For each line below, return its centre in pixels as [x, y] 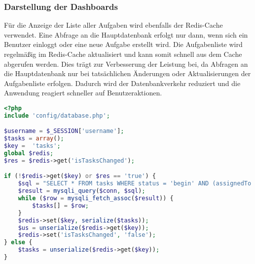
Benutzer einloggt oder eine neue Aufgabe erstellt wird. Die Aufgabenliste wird [123, 44]
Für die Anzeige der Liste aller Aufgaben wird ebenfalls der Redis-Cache [113, 25]
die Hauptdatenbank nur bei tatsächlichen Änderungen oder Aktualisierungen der [127, 73]
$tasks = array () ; [34, 139]
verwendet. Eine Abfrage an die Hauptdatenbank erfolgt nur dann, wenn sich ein [126, 34]
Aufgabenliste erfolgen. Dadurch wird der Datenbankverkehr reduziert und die [122, 83]
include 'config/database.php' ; [57, 115]
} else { [18, 242]
